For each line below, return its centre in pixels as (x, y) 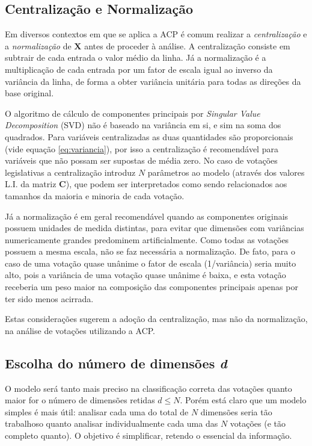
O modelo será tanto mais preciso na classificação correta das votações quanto (148, 388)
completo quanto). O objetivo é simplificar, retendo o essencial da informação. (148, 435)
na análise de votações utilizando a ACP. (80, 330)
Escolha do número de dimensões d (116, 363)
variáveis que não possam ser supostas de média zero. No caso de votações (141, 160)
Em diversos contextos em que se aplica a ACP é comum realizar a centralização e (156, 34)
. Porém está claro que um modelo (243, 400)
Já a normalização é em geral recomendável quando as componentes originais (147, 216)
